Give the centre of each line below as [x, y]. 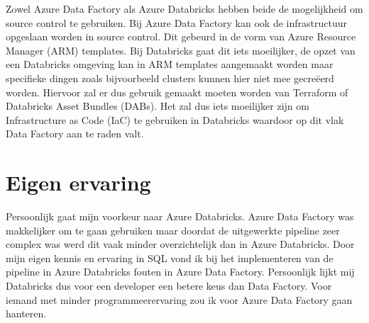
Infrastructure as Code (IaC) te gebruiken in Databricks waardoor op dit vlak [175, 119]
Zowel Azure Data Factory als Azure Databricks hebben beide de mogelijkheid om [184, 8]
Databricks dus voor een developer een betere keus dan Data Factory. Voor [169, 286]
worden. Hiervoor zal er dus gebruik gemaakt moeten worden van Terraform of [177, 92]
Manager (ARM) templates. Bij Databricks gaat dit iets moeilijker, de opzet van [181, 50]
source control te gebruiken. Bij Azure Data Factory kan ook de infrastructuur [176, 22]
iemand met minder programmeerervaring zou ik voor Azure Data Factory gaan [179, 299]
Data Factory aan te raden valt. [75, 134]
